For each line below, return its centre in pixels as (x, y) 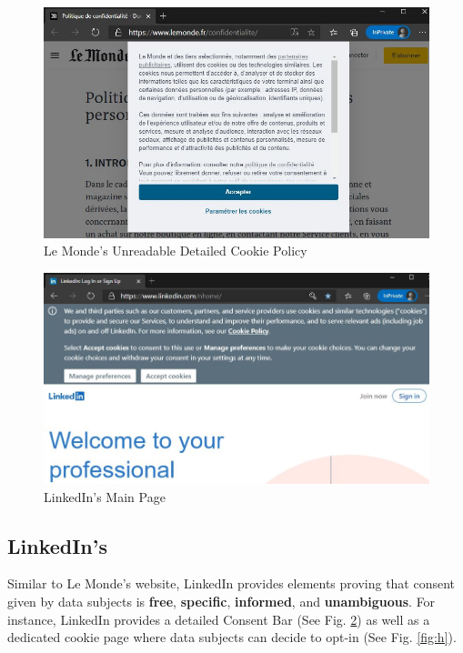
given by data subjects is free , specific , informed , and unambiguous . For (221, 601)
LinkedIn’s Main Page (105, 496)
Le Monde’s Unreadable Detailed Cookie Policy (176, 251)
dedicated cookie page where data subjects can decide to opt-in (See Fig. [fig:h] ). (232, 637)
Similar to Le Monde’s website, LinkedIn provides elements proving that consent (231, 583)
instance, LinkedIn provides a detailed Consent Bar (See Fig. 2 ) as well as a (219, 619)
